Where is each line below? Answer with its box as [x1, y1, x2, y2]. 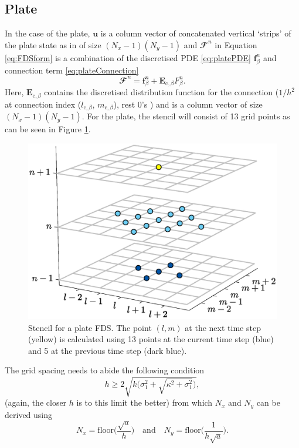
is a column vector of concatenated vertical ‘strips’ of [100, 27, 291, 39]
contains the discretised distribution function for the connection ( [44, 86, 279, 98]
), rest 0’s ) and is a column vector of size [113, 98, 263, 110]
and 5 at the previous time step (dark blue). [28, 344, 187, 356]
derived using [5, 408, 53, 420]
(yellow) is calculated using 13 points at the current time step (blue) [28, 333, 274, 345]
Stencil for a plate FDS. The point [28, 321, 152, 333]
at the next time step [185, 321, 261, 333]
